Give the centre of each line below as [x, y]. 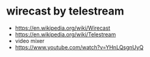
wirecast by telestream [65, 11]
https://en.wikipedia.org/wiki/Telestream [65, 34]
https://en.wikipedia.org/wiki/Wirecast [63, 28]
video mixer [30, 41]
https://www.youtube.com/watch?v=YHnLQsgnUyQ [79, 47]
